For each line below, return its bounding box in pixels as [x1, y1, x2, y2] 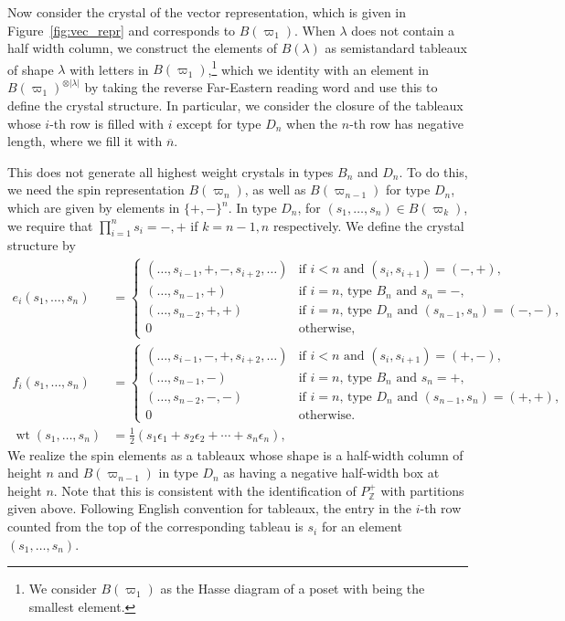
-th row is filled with [49, 113, 165, 132]
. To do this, [399, 162, 468, 181]
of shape [7, 59, 54, 79]
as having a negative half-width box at [223, 463, 440, 482]
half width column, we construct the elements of [7, 38, 277, 58]
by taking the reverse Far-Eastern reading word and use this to [84, 78, 438, 97]
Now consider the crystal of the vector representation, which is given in [7, 3, 407, 21]
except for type [176, 113, 261, 132]
